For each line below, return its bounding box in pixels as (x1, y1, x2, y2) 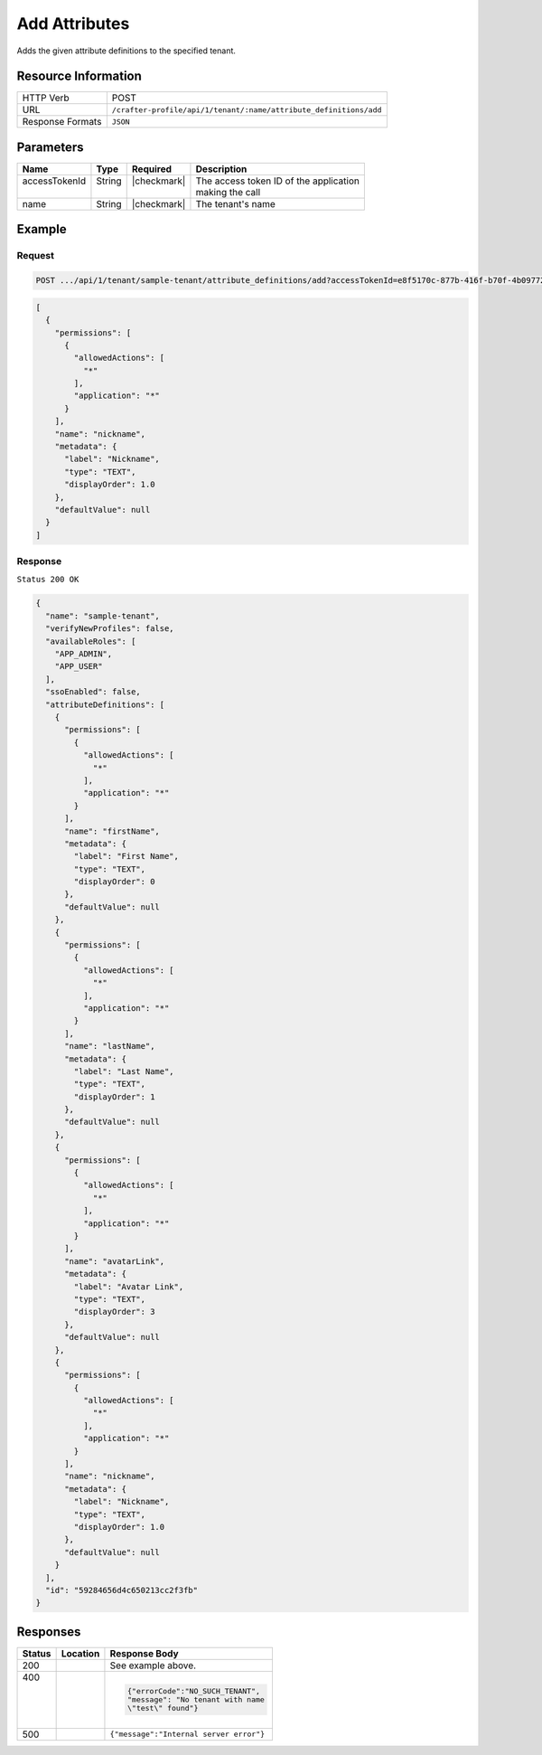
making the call (195, 185, 261, 198)
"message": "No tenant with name (126, 1695, 266, 1704)
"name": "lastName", (64, 1041, 155, 1052)
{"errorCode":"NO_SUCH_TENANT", (126, 1686, 261, 1696)
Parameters (16, 139, 84, 155)
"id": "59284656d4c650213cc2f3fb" (45, 1585, 199, 1595)
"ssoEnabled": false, (45, 687, 142, 697)
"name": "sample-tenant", (45, 610, 160, 621)
